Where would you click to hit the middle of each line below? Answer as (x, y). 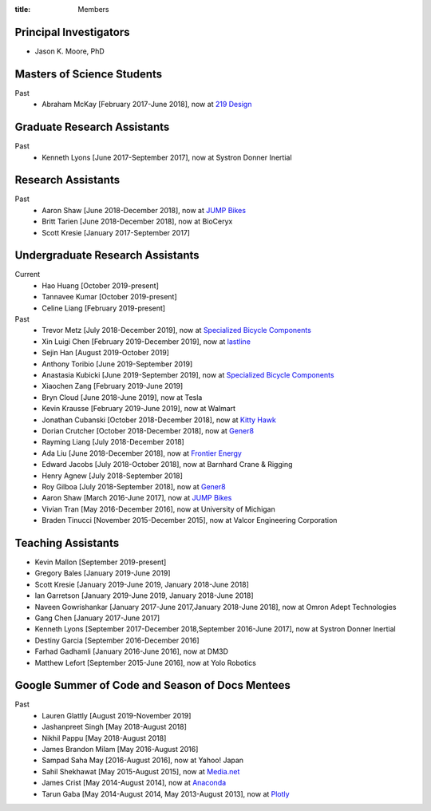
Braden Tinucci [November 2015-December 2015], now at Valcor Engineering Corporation (190, 520)
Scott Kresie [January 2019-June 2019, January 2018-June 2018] (142, 584)
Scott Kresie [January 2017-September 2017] (116, 232)
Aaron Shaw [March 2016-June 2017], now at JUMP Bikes (137, 498)
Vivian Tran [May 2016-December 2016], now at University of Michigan (158, 509)
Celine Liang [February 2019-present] (104, 308)
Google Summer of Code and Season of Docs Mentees (153, 685)
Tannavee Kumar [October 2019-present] (109, 297)
